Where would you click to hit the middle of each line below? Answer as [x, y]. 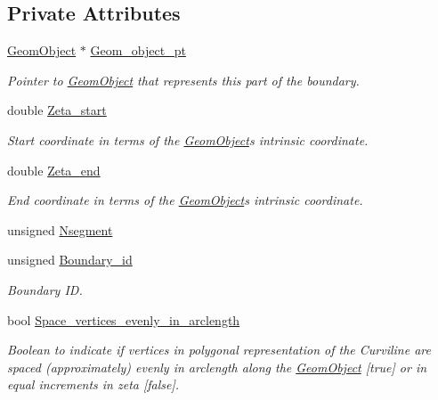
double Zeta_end [54, 170]
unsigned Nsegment [60, 229]
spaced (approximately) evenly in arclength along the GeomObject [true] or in [217, 367]
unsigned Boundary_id [70, 260]
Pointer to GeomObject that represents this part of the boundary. [183, 80]
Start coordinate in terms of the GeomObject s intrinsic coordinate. [188, 139]
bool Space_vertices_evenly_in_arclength [124, 319]
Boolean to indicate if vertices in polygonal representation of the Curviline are [219, 350]
